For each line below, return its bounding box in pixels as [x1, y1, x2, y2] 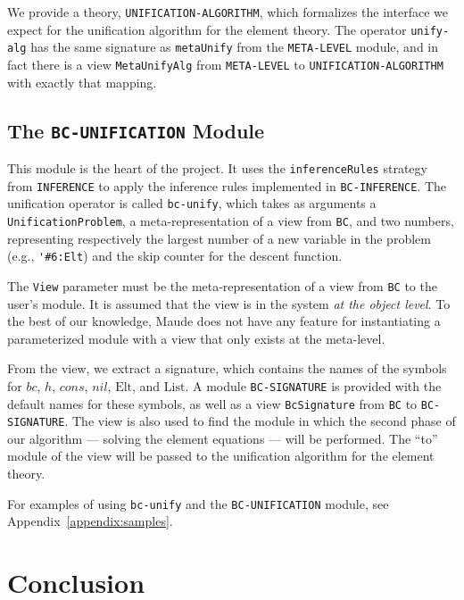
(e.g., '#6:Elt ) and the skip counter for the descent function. [7, 246, 343, 265]
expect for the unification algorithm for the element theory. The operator [7, 20, 407, 38]
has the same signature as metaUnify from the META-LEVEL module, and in [30, 37, 439, 56]
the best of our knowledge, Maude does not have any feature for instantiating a [7, 312, 441, 330]
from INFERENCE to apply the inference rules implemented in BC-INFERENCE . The [7, 176, 446, 195]
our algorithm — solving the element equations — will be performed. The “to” [7, 429, 438, 447]
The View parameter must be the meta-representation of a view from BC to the [7, 276, 437, 295]
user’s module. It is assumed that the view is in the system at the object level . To [7, 294, 451, 312]
